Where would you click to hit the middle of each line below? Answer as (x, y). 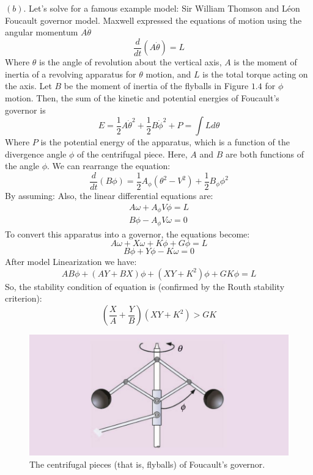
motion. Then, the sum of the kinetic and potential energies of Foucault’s (142, 98)
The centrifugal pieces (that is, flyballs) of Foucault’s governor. (147, 464)
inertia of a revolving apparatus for (71, 74)
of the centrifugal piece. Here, (132, 154)
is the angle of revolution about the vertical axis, (131, 62)
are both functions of (265, 154)
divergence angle (36, 154)
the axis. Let (28, 86)
